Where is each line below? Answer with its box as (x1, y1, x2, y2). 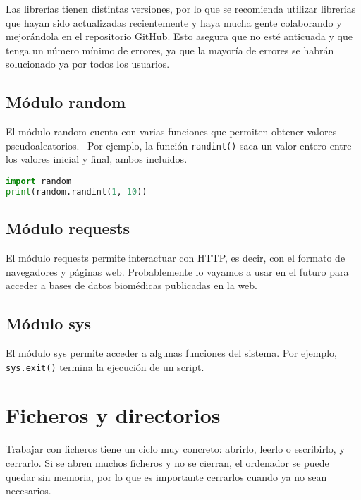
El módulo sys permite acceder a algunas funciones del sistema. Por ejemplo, (6, 345, 337, 360)
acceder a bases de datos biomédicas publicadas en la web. (6, 278, 257, 293)
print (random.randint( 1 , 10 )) (6, 186, 147, 197)
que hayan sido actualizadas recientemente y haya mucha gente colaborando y (6, 15, 342, 30)
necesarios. (6, 483, 51, 498)
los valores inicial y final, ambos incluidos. (6, 152, 188, 166)
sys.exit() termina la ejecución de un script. (6, 359, 204, 374)
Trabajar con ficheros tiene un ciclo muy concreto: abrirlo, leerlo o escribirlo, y (6, 441, 345, 456)
